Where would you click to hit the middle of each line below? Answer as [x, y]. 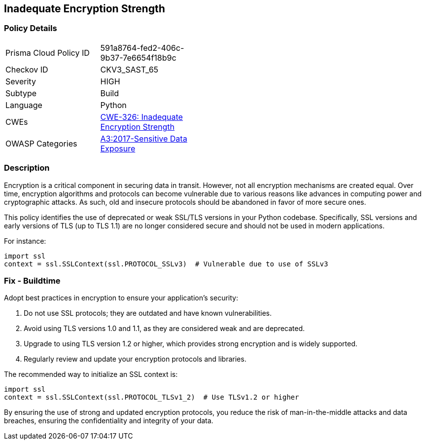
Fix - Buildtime [32, 280]
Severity [21, 81]
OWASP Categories [41, 143]
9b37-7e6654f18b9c [138, 57]
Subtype [21, 93]
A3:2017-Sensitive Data [144, 138]
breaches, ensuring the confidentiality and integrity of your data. [109, 421]
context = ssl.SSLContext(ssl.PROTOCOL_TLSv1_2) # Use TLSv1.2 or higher [152, 397]
